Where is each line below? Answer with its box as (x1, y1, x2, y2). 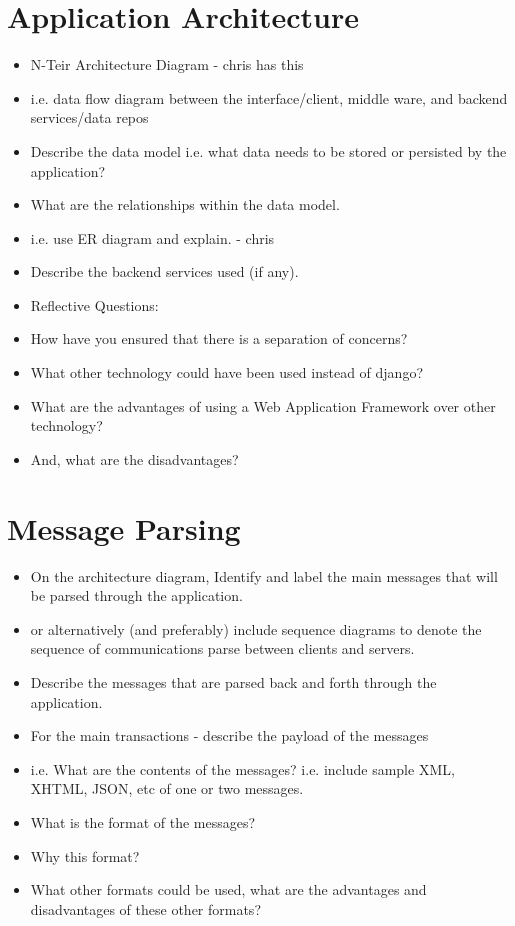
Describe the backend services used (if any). (30, 261, 299, 282)
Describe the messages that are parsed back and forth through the (30, 671, 437, 692)
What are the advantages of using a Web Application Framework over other (30, 395, 496, 416)
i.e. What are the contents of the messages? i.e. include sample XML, (30, 758, 455, 779)
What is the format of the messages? (30, 811, 256, 832)
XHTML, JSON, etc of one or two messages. (30, 778, 304, 799)
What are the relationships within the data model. (30, 194, 340, 215)
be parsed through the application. (30, 585, 243, 606)
